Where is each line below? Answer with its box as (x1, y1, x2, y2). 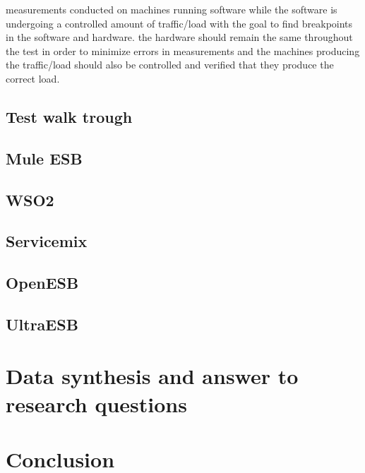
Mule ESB (6, 147, 83, 169)
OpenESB (6, 272, 79, 294)
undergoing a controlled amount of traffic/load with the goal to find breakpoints (6, 16, 353, 30)
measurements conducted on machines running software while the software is (6, 2, 337, 16)
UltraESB (6, 313, 78, 335)
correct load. (6, 71, 60, 85)
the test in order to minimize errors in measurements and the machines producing (6, 43, 360, 58)
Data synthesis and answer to (6, 361, 299, 390)
